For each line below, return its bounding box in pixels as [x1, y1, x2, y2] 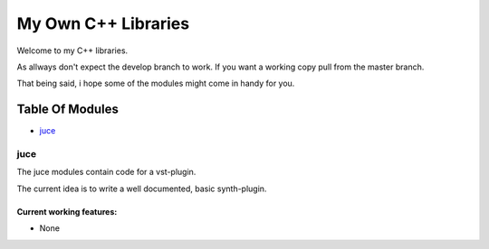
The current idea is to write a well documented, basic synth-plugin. [16, 183, 267, 194]
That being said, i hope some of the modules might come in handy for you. [16, 78, 295, 89]
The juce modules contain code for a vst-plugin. [16, 167, 197, 178]
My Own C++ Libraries [16, 14, 190, 33]
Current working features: [16, 206, 118, 217]
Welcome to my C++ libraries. [16, 45, 129, 56]
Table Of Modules [16, 102, 120, 117]
